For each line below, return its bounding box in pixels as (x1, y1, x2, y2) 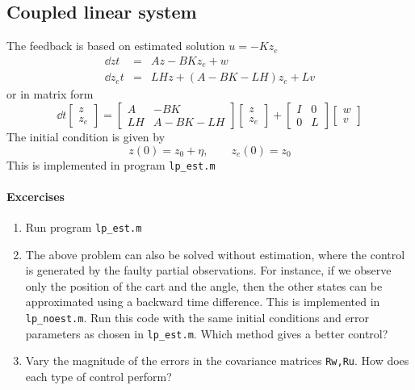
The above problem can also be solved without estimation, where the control (25, 245, 405, 262)
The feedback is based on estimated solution (6, 37, 225, 54)
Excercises (6, 187, 65, 204)
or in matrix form (6, 86, 94, 103)
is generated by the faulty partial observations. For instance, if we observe (25, 262, 392, 279)
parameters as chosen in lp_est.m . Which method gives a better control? (25, 325, 388, 342)
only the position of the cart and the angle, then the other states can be (25, 277, 383, 294)
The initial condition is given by (6, 128, 166, 145)
